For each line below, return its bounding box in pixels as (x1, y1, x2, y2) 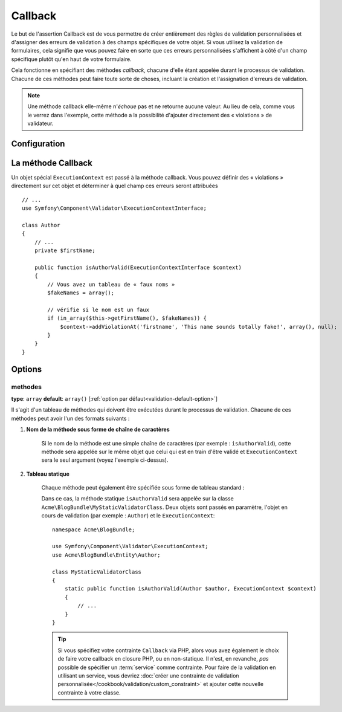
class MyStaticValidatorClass (52, 568, 142, 575)
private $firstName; (34, 247, 95, 254)
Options (11, 364, 42, 374)
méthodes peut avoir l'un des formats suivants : (11, 415, 130, 422)
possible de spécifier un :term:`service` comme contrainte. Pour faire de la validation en (57, 664, 276, 671)
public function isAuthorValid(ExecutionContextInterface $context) (34, 264, 242, 271)
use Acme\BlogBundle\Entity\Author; (52, 551, 161, 558)
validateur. (27, 120, 54, 127)
